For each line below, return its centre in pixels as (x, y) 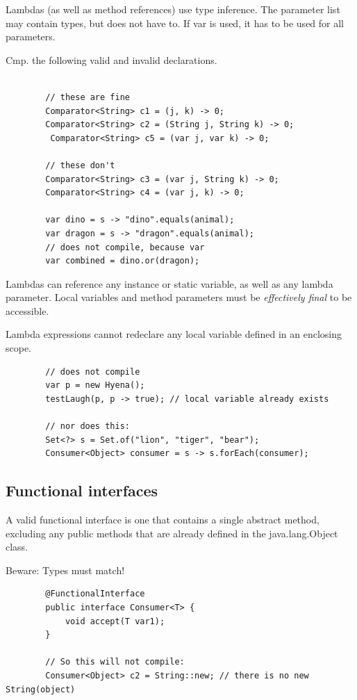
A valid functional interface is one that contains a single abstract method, (163, 520)
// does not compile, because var (125, 247)
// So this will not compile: (115, 662)
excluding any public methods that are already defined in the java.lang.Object (172, 533)
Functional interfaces (82, 490)
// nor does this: (88, 426)
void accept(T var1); (115, 621)
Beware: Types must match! (65, 570)
